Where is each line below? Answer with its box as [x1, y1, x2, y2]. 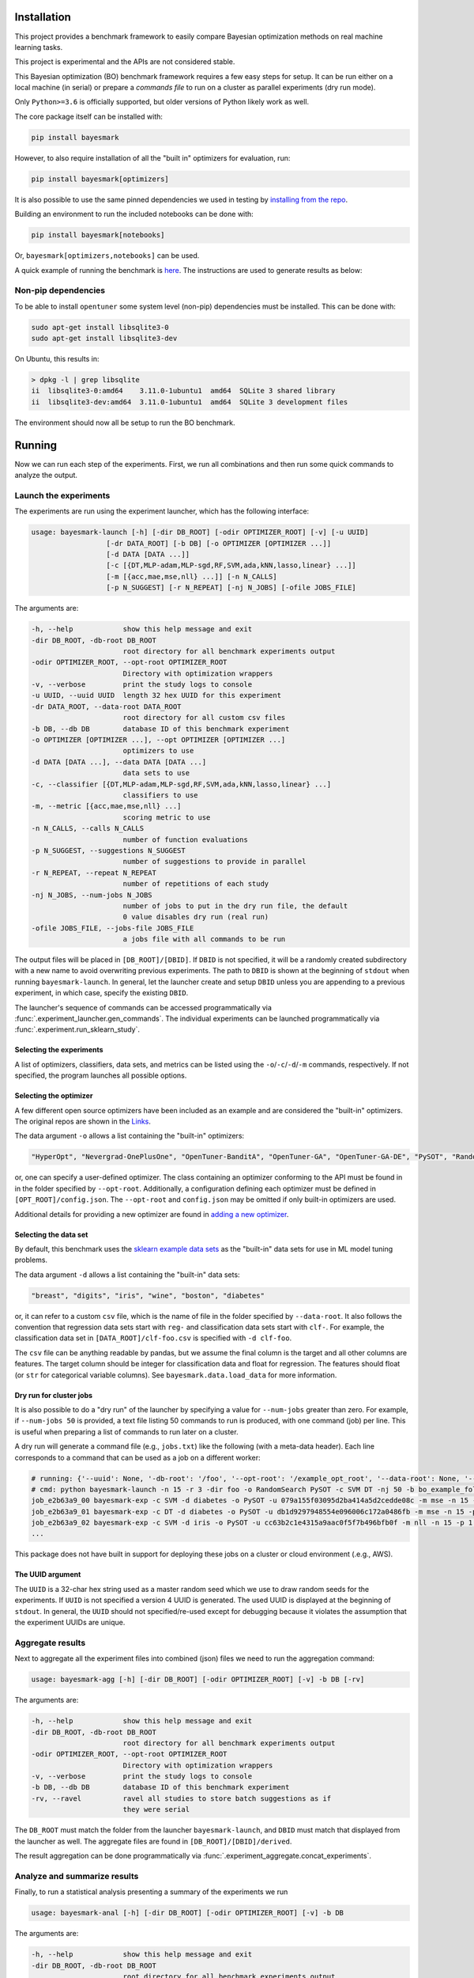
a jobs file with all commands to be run [122, 934, 286, 944]
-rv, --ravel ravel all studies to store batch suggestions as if [31, 1794, 332, 1803]
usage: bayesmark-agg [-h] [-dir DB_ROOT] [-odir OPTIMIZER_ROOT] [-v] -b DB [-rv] [31, 1675, 365, 1684]
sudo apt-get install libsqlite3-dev [31, 334, 178, 343]
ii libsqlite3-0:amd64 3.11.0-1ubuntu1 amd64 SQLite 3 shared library [31, 386, 336, 396]
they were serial [122, 1805, 190, 1814]
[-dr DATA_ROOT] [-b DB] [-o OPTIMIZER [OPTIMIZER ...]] [106, 539, 332, 548]
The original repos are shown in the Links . [14, 1116, 152, 1126]
